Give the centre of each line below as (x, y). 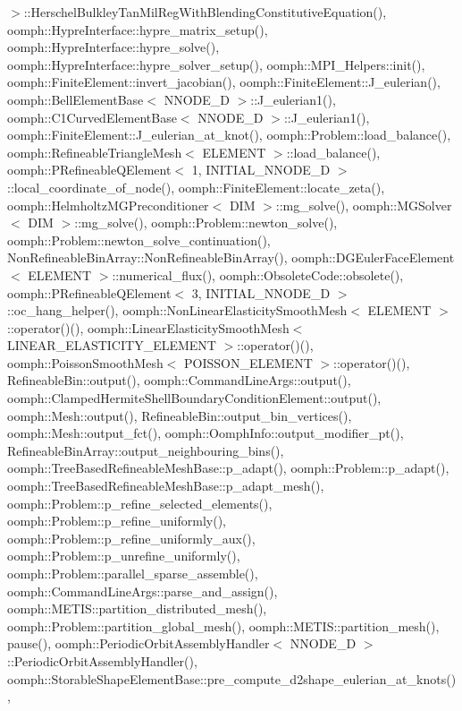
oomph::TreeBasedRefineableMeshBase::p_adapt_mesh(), (166, 486)
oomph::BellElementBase (76, 99)
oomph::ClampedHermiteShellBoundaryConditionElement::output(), (194, 398)
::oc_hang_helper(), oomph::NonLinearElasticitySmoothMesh (177, 310)
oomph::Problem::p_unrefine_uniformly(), (124, 556)
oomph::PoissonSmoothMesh (85, 362)
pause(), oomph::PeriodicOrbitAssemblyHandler (139, 643)
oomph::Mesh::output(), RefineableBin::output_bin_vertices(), (180, 415)
